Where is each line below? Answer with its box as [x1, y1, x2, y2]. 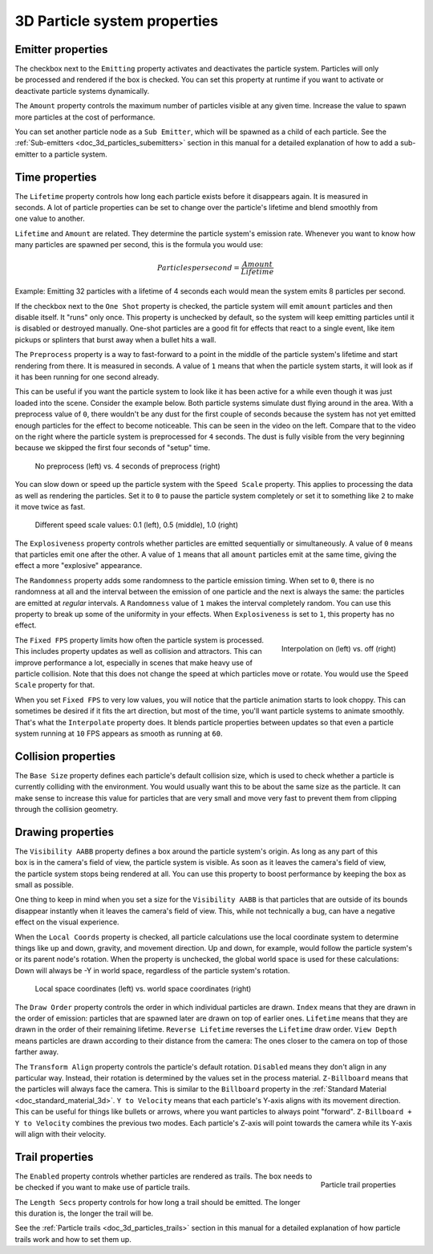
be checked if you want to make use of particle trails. [14, 1183, 191, 1192]
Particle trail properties [321, 1179, 396, 1189]
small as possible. [14, 880, 74, 890]
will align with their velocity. [14, 1129, 107, 1138]
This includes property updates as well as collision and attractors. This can [14, 647, 262, 656]
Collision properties [14, 749, 116, 763]
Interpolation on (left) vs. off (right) [281, 643, 396, 653]
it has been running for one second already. [14, 371, 160, 381]
